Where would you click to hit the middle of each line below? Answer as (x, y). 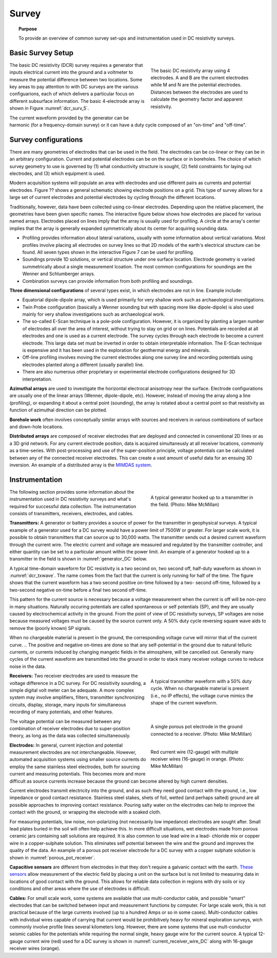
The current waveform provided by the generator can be (69, 118)
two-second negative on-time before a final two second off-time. (78, 590)
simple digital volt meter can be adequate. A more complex (72, 690)
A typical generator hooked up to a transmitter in (202, 497)
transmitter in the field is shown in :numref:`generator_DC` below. (78, 559)
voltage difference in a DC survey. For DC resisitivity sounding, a (78, 683)
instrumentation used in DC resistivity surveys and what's (70, 499)
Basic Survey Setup (42, 53)
